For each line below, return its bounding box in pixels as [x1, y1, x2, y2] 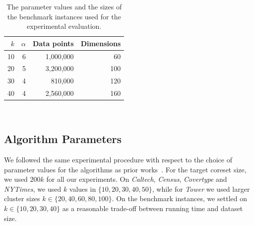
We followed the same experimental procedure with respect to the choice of [4, 154, 232, 165]
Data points [32, 38, 74, 48]
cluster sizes [4, 193, 40, 204]
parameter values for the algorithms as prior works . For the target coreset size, [4, 164, 247, 174]
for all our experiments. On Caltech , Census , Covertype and [46, 174, 227, 184]
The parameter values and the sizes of [6, 1, 122, 11]
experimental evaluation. [27, 21, 102, 31]
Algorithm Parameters [4, 131, 122, 147]
